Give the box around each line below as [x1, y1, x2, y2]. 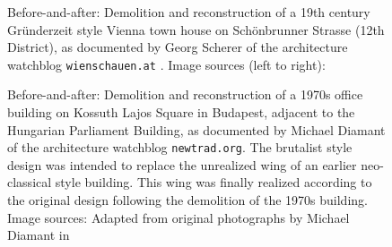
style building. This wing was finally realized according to [55, 173, 372, 192]
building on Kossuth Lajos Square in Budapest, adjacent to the [7, 103, 355, 122]
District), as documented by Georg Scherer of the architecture [7, 38, 348, 56]
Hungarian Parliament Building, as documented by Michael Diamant [7, 120, 386, 139]
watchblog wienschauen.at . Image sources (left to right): [7, 55, 326, 73]
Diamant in [7, 226, 70, 244]
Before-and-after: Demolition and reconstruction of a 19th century [7, 3, 370, 21]
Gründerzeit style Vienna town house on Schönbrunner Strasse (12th [7, 20, 385, 38]
